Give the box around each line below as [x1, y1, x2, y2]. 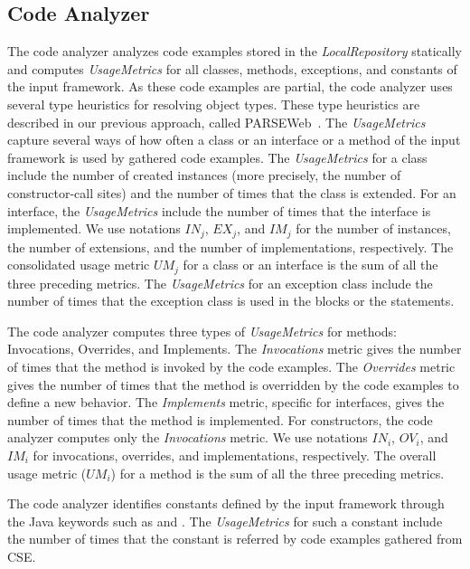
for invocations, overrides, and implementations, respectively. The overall [33, 445, 437, 464]
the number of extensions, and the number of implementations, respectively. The [7, 237, 454, 256]
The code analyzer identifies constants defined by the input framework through [7, 494, 445, 513]
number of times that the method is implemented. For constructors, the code [7, 410, 433, 429]
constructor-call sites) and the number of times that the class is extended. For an [7, 183, 456, 202]
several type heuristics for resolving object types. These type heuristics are [7, 94, 420, 113]
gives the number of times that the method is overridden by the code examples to [7, 375, 459, 394]
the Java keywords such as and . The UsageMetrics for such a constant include [7, 511, 443, 530]
